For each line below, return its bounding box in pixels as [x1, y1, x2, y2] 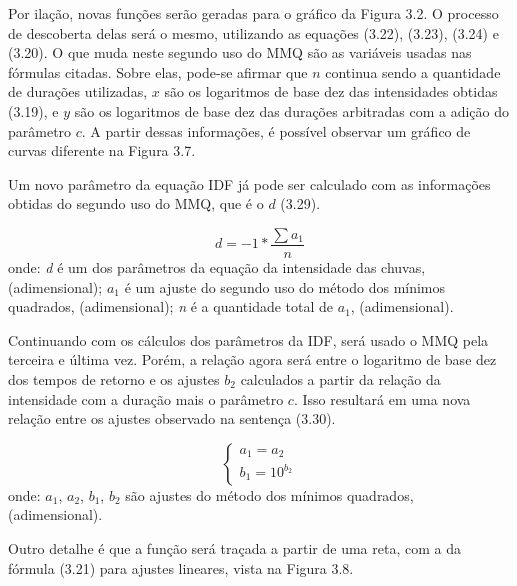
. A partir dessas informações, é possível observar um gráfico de [81, 120, 471, 141]
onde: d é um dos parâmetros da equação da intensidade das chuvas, [8, 257, 426, 277]
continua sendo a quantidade [325, 61, 501, 82]
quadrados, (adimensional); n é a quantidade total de [8, 296, 334, 317]
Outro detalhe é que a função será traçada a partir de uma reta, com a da [8, 537, 461, 558]
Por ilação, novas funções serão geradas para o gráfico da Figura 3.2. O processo [8, 3, 499, 23]
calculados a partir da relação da [240, 368, 441, 389]
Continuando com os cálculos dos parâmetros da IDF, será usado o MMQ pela [8, 329, 489, 350]
